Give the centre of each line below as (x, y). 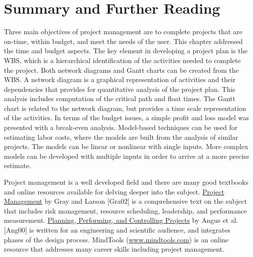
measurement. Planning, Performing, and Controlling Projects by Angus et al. (121, 220)
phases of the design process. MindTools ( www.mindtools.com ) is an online (116, 239)
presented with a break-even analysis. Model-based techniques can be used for (121, 127)
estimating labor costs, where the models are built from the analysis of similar (121, 137)
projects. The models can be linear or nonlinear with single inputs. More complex (126, 146)
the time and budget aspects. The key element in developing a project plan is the (126, 51)
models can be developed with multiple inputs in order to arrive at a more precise (127, 156)
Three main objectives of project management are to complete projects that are (123, 32)
